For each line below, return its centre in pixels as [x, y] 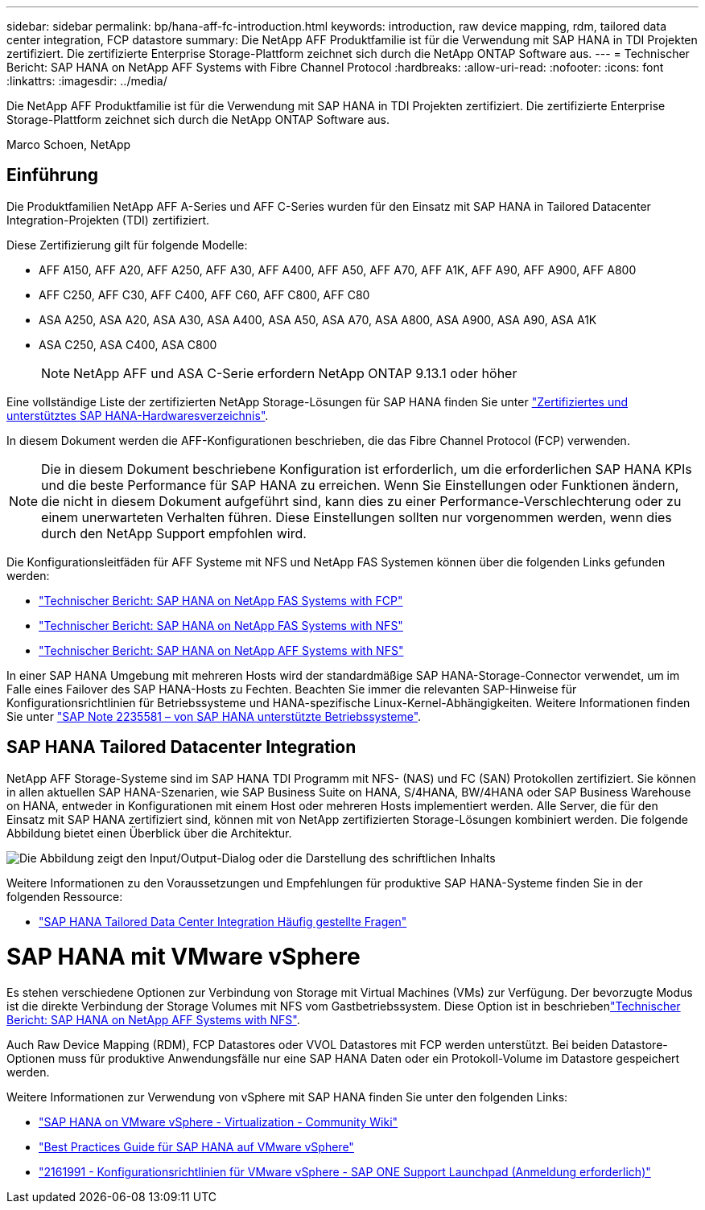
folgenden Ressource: [65, 896]
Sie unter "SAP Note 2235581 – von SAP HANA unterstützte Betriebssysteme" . [214, 716]
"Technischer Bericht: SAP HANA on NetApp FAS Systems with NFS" [221, 625]
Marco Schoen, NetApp [69, 144]
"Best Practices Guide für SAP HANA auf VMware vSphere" [196, 1147]
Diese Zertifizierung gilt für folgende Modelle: [127, 245]
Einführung [52, 175]
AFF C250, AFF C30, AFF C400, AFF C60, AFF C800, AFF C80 [204, 294]
